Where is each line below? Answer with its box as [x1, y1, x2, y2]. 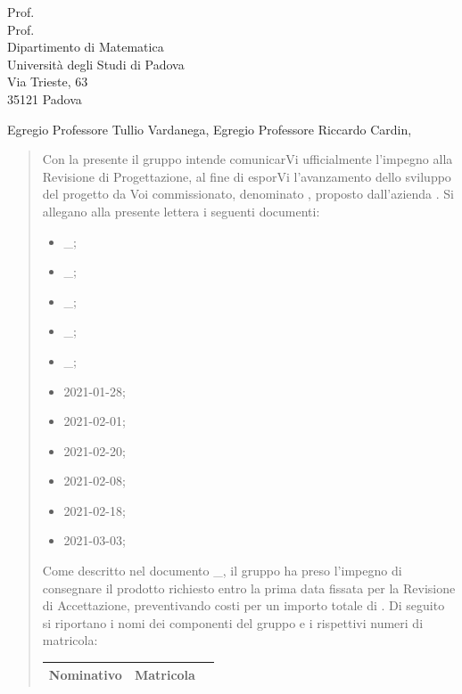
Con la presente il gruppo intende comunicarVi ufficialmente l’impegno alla [42, 150, 453, 168]
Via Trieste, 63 [7, 72, 88, 91]
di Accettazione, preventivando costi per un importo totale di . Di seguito [42, 596, 445, 615]
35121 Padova [7, 89, 82, 108]
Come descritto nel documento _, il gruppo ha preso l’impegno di [42, 561, 402, 580]
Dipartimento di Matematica [7, 37, 164, 56]
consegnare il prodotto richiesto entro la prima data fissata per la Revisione [42, 578, 456, 597]
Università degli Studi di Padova [7, 54, 185, 73]
